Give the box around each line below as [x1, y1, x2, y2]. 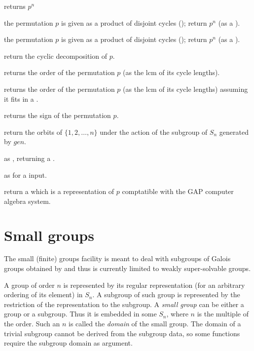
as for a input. [4, 169, 47, 180]
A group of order [4, 279, 55, 290]
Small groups [4, 225, 94, 245]
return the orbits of [4, 126, 63, 137]
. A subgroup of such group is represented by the [92, 289, 240, 300]
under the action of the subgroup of [100, 126, 208, 137]
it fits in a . [4, 93, 38, 104]
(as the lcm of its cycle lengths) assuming [123, 83, 248, 94]
